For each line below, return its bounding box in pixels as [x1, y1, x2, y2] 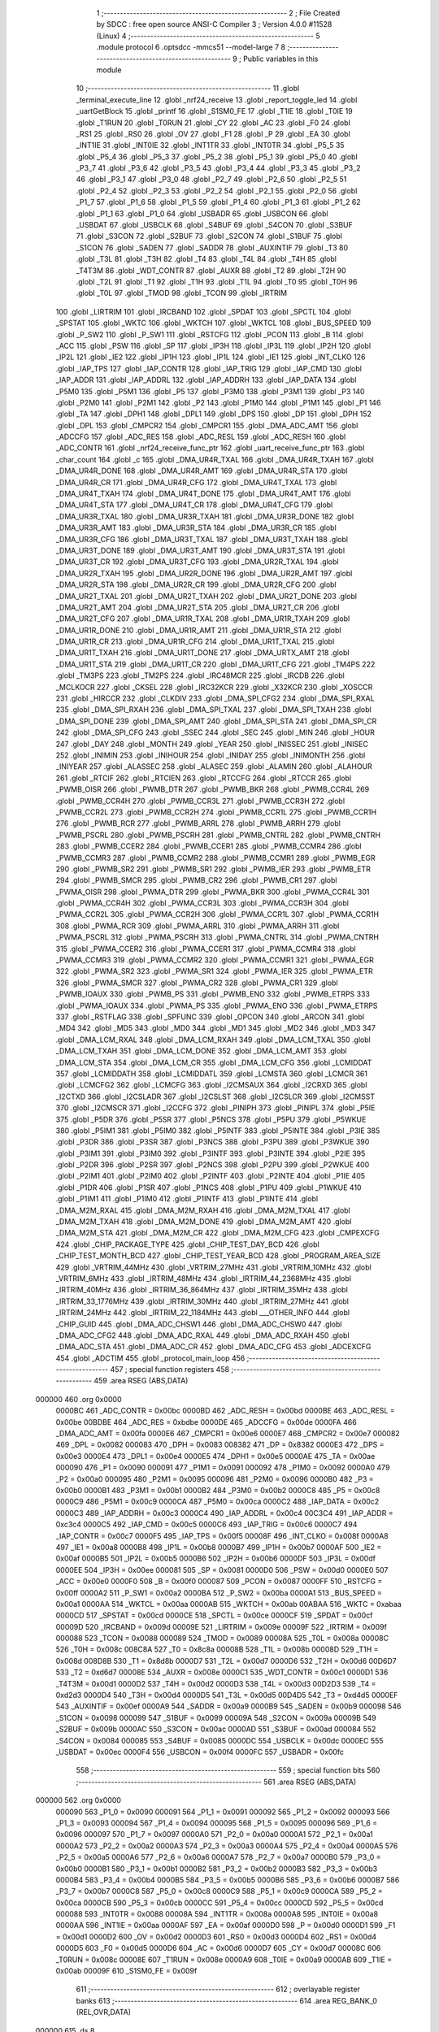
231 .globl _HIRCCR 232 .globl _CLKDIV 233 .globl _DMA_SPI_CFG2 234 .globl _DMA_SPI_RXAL [55, 693, 375, 703]
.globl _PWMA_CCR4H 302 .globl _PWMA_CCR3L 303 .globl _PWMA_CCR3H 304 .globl [55, 898, 350, 908]
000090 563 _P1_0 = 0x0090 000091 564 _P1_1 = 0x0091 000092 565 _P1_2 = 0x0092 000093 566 [55, 1807, 390, 1817]
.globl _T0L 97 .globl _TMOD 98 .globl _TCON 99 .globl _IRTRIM [76, 289, 288, 298]
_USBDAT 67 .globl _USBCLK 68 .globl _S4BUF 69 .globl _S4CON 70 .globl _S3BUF [76, 220, 354, 230]
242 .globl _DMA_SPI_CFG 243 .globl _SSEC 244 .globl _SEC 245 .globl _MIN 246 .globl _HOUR [55, 727, 376, 737]
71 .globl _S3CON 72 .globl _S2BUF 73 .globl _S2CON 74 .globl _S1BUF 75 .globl [76, 232, 343, 241]
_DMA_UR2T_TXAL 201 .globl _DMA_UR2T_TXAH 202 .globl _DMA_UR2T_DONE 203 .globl [55, 591, 358, 601]
